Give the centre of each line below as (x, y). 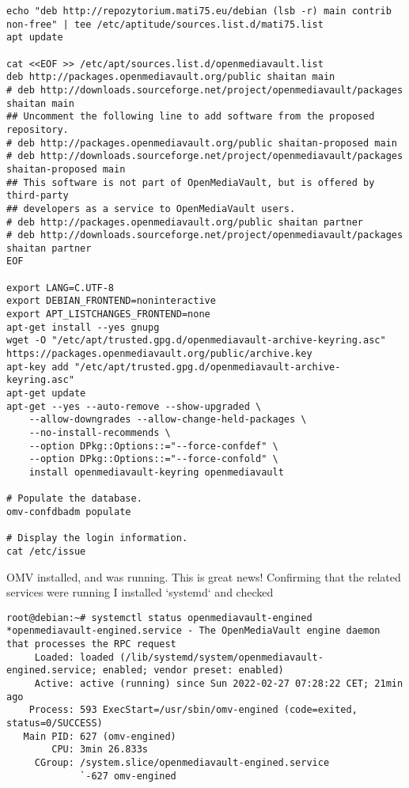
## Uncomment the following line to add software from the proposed (191, 117)
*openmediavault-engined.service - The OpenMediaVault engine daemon (193, 631)
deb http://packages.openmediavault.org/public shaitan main (171, 77)
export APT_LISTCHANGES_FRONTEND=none (108, 314)
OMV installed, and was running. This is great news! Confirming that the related (204, 576)
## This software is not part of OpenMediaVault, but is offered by (191, 182)
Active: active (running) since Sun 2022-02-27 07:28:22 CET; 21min (219, 684)
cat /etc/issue (46, 551)
